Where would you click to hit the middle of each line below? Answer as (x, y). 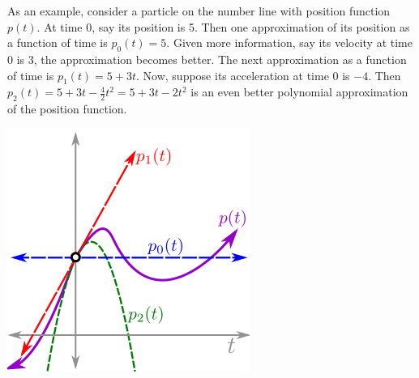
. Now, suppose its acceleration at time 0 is (243, 75)
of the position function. (67, 109)
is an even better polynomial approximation (299, 92)
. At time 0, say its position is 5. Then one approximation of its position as (223, 26)
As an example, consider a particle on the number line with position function (199, 11)
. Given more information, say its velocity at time (289, 42)
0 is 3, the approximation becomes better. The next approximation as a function (207, 59)
